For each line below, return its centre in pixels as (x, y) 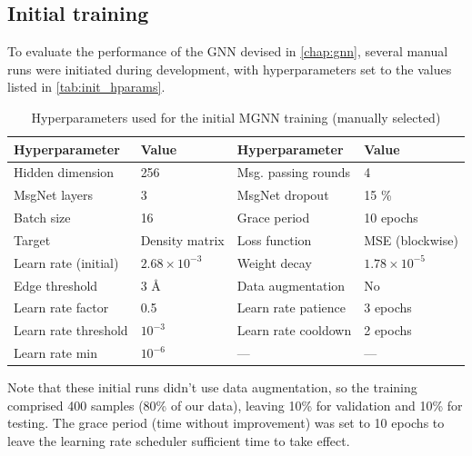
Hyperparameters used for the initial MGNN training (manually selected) (236, 117)
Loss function (274, 239)
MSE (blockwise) (411, 239)
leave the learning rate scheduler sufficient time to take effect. (179, 441)
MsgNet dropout (283, 195)
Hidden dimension (64, 172)
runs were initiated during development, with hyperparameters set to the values (230, 69)
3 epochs (388, 307)
